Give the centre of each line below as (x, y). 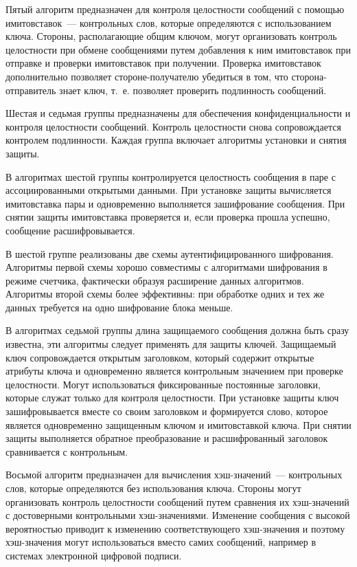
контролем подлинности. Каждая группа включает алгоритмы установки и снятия (176, 140)
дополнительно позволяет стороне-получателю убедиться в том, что (147, 76)
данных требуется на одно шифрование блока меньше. (119, 307)
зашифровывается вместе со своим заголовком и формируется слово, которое (167, 411)
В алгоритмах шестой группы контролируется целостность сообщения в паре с (171, 176)
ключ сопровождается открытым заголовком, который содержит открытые (160, 357)
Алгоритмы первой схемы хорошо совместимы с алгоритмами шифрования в (166, 267)
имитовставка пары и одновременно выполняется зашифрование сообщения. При (175, 203)
